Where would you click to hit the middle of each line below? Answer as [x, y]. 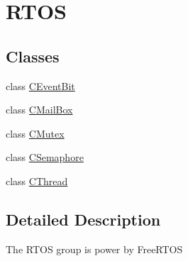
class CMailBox [39, 110]
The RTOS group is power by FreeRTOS [94, 249]
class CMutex [35, 133]
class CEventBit [40, 85]
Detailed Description [83, 219]
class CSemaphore [45, 157]
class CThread [37, 181]
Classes [33, 56]
